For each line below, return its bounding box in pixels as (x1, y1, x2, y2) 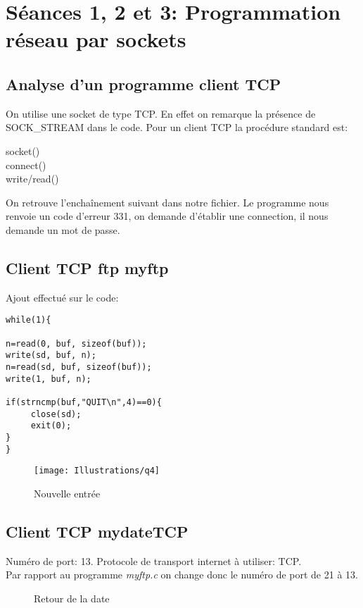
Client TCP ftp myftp (6, 256, 169, 278)
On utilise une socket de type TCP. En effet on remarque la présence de (6, 106, 316, 120)
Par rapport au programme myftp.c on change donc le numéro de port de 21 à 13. (6, 567, 358, 582)
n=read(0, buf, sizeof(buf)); (6, 338, 147, 349)
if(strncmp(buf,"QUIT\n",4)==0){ (6, 397, 162, 407)
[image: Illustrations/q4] (34, 466, 160, 476)
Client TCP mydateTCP (6, 520, 189, 542)
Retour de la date (34, 590, 110, 605)
